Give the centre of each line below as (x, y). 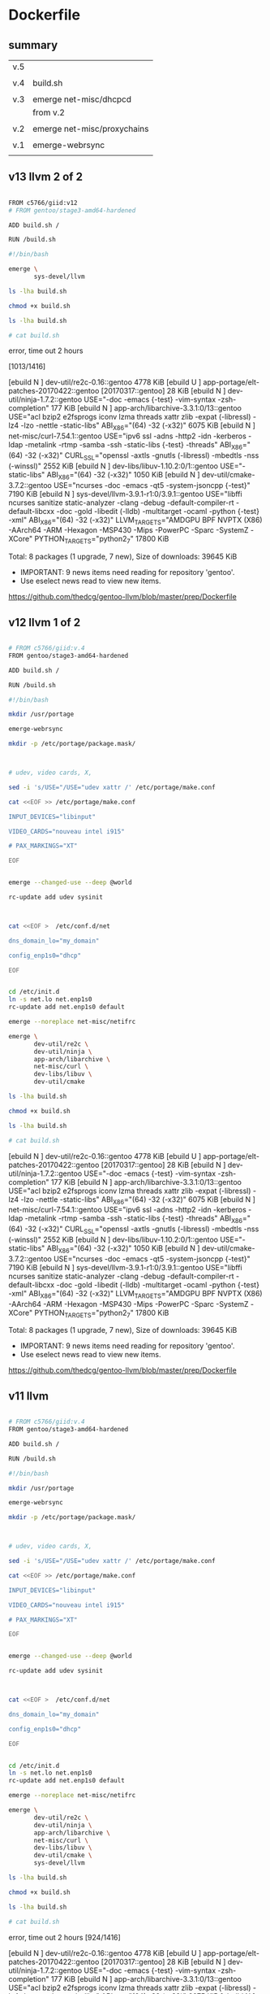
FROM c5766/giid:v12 (43, 202)
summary (33, 45)
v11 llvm (29, 1396)
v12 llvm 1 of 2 (45, 623)
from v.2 (48, 113)
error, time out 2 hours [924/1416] (65, 1937)
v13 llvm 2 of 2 (46, 177)
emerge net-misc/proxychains (90, 129)
